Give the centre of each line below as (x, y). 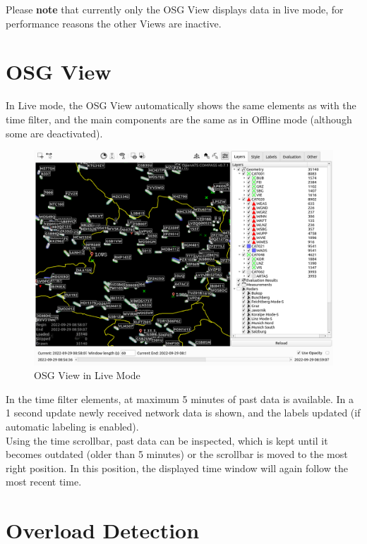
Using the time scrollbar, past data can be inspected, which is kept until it (167, 440)
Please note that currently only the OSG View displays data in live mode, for (175, 9)
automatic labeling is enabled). (72, 427)
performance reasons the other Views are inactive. (114, 23)
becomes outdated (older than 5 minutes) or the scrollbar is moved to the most (177, 454)
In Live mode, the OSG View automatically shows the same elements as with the (181, 105)
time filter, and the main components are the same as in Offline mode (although (179, 119)
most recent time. (44, 482)
